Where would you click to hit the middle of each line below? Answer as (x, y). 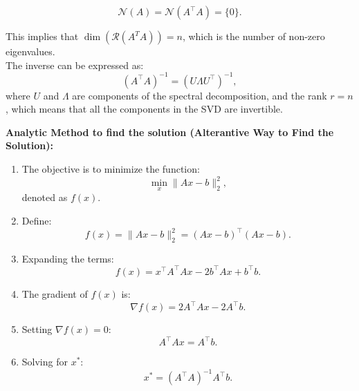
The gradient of (55, 293)
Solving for (45, 362)
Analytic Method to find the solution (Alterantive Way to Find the (170, 132)
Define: (37, 220)
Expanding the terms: (68, 258)
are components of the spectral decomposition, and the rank (200, 95)
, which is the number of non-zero (254, 36)
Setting (37, 329)
